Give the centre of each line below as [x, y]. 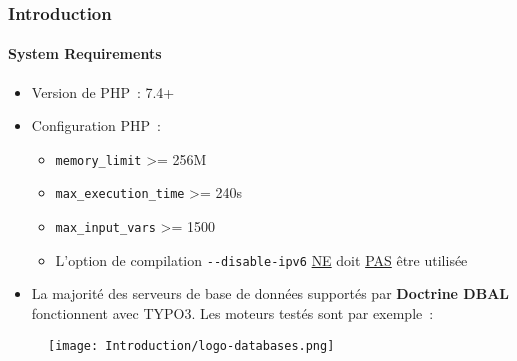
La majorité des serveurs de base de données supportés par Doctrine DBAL [270, 293]
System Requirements [85, 53]
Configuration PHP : [96, 125]
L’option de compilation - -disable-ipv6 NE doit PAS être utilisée [261, 259]
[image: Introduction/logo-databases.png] [191, 345]
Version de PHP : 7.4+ [103, 91]
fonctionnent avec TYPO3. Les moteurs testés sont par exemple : [232, 313]
